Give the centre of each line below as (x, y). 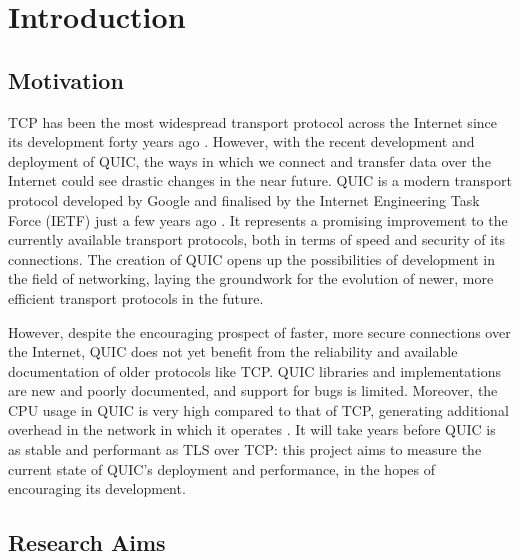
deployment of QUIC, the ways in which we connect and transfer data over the (249, 160)
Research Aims (87, 542)
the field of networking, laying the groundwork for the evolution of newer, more (251, 278)
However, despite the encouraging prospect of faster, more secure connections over (259, 331)
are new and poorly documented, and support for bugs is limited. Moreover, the (253, 390)
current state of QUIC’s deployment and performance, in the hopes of (221, 468)
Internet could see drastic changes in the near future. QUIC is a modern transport (260, 180)
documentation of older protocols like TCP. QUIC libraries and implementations (254, 370)
